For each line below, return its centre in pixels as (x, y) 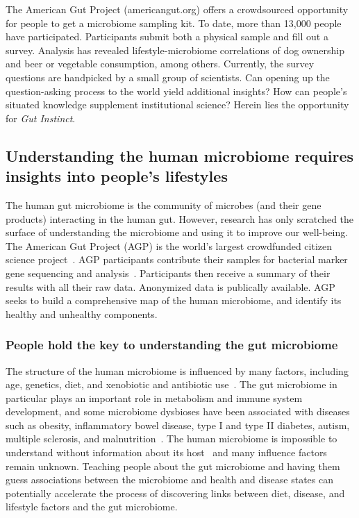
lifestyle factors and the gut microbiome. (92, 507)
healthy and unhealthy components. (82, 314)
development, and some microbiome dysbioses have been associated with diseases (178, 411)
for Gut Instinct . (41, 118)
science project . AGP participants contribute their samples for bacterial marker (177, 259)
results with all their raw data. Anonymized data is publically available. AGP (170, 286)
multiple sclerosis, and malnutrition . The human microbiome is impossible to (172, 438)
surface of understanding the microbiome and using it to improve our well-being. (177, 232)
